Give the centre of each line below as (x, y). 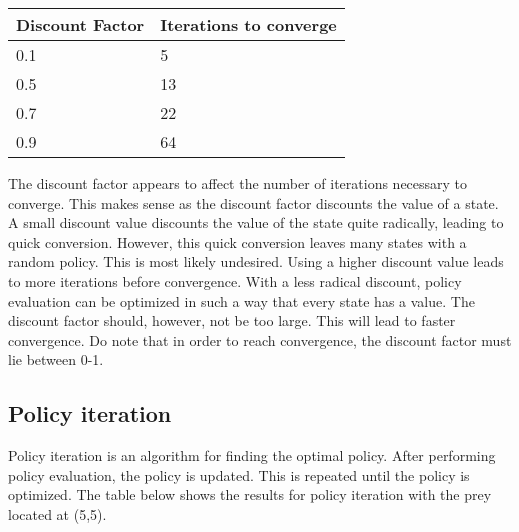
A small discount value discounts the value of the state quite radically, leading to (256, 222)
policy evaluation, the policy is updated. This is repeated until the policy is (239, 474)
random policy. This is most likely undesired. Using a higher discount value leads (256, 261)
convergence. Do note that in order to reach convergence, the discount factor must (260, 339)
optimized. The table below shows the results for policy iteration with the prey (250, 494)
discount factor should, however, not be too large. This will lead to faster (232, 320)
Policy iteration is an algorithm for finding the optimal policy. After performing (252, 455)
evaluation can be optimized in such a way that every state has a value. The (241, 300)
